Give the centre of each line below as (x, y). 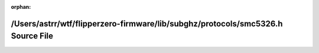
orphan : (21, 7)
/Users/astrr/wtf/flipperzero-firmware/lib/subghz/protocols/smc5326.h (147, 24)
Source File (32, 36)
